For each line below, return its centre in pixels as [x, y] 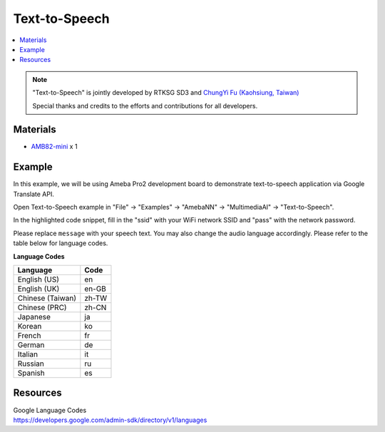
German [31, 345]
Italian [28, 354]
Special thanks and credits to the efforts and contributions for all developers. [145, 106]
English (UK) [38, 289]
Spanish [31, 373]
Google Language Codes [50, 410]
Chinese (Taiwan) [47, 298]
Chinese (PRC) [42, 308]
